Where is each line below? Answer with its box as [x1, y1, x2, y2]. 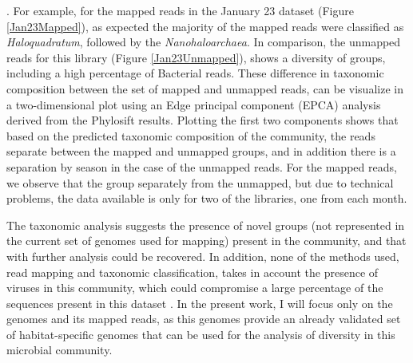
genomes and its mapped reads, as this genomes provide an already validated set [6, 310, 401, 327]
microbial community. [6, 341, 113, 358]
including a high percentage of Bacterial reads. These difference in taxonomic [6, 65, 384, 81]
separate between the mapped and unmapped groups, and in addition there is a [6, 143, 396, 160]
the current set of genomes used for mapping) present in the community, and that [6, 232, 407, 249]
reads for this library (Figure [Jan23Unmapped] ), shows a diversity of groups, [6, 49, 386, 65]
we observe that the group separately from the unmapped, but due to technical [6, 174, 394, 191]
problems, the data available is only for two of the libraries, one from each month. [6, 190, 407, 207]
